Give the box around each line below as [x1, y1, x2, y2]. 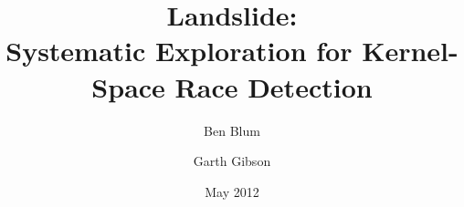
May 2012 [205, 181, 259, 201]
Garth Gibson [193, 151, 271, 171]
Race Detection [174, 67, 373, 105]
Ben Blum [204, 120, 260, 140]
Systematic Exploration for [5, 32, 353, 69]
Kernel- [362, 32, 459, 69]
